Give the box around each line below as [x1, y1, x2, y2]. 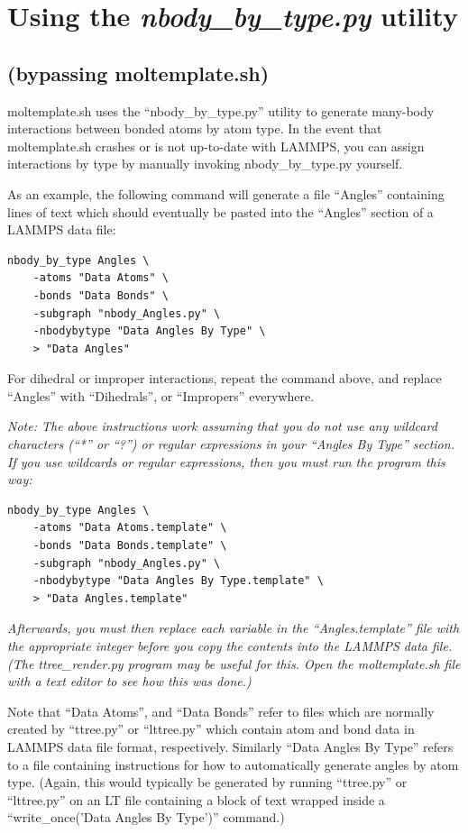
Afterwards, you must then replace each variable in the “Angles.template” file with [7, 618, 460, 637]
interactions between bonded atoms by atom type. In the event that [7, 119, 382, 138]
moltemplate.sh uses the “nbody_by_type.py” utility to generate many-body [7, 101, 435, 120]
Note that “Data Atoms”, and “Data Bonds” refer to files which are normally [7, 701, 435, 720]
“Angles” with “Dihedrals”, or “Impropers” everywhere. [7, 386, 315, 405]
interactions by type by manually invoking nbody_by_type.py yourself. [7, 154, 403, 173]
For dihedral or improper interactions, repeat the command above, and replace [7, 369, 442, 388]
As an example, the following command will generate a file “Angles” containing [7, 184, 445, 203]
